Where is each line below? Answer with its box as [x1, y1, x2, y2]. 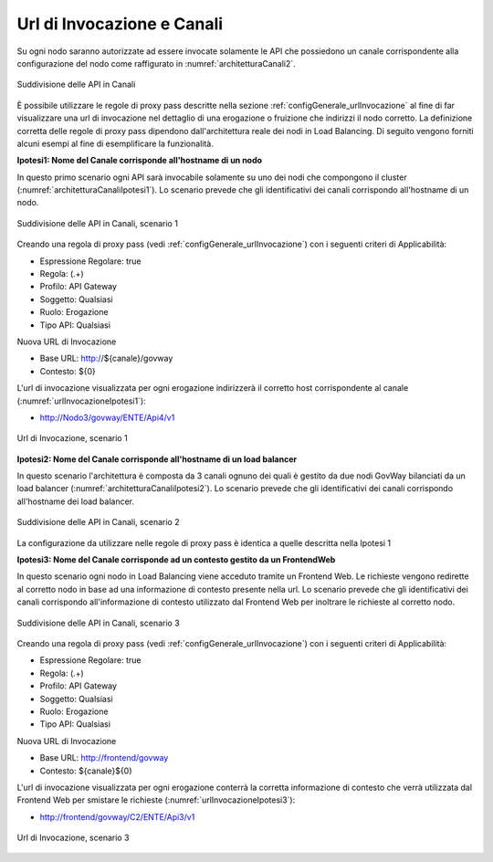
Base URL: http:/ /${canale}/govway [39, 352, 173, 364]
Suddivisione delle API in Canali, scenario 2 [16, 517, 180, 528]
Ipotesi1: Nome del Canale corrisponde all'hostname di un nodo [16, 155, 263, 166]
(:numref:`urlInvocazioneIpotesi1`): [16, 395, 146, 406]
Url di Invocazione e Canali [16, 14, 224, 34]
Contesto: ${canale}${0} [39, 765, 132, 776]
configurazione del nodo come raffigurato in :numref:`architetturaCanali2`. [16, 58, 296, 68]
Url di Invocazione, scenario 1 [16, 433, 128, 444]
